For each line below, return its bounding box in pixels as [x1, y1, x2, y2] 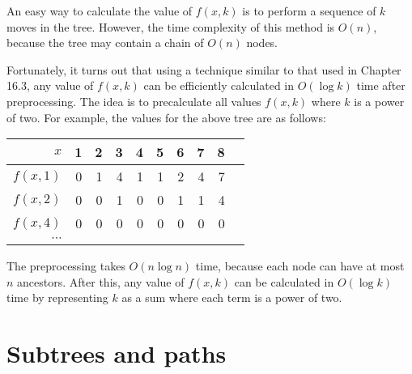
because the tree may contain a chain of [6, 34, 204, 51]
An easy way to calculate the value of [6, 2, 193, 19]
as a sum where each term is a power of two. [121, 289, 342, 306]
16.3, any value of [6, 77, 94, 94]
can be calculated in [234, 273, 334, 290]
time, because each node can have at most [195, 257, 405, 274]
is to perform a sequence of [242, 2, 376, 19]
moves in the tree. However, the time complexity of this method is [6, 18, 335, 35]
